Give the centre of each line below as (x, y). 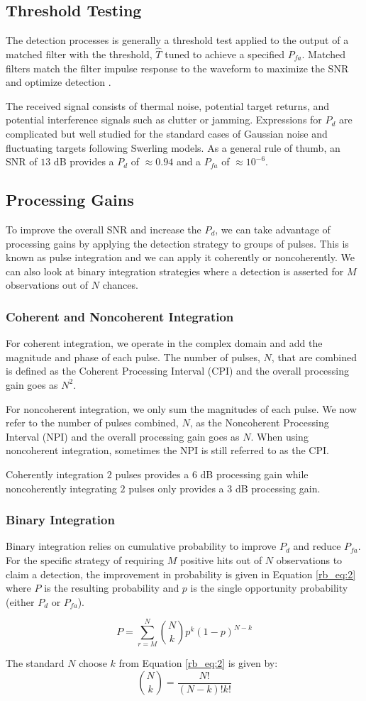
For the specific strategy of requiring (85, 559)
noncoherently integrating (61, 488)
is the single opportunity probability (269, 588)
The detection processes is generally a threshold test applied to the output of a (177, 40)
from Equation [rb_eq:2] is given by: (198, 663)
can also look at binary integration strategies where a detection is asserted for (175, 271)
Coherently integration (55, 474)
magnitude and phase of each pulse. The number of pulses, (133, 357)
